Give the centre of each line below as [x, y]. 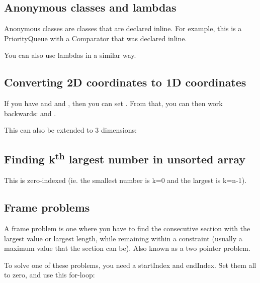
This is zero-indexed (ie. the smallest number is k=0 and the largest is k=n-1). [125, 180]
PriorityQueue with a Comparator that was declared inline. [96, 38]
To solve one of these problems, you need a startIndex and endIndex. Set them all [130, 265]
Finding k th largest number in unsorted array [125, 158]
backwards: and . [30, 113]
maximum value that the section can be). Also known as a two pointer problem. [127, 248]
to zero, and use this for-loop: [50, 275]
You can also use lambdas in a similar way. [70, 55]
